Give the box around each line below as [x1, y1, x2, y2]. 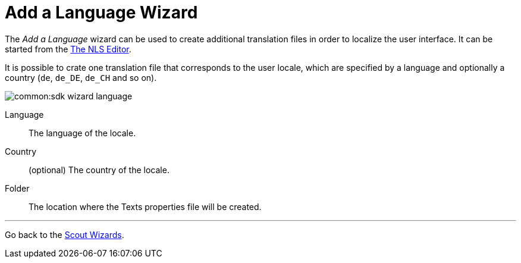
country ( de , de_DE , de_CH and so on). [5, 72, 157, 83]
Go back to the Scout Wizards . [5, 229, 124, 240]
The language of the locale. [29, 127, 136, 138]
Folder [5, 183, 30, 193]
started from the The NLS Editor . [5, 43, 131, 54]
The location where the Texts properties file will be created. [29, 201, 262, 212]
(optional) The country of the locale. [29, 164, 170, 175]
